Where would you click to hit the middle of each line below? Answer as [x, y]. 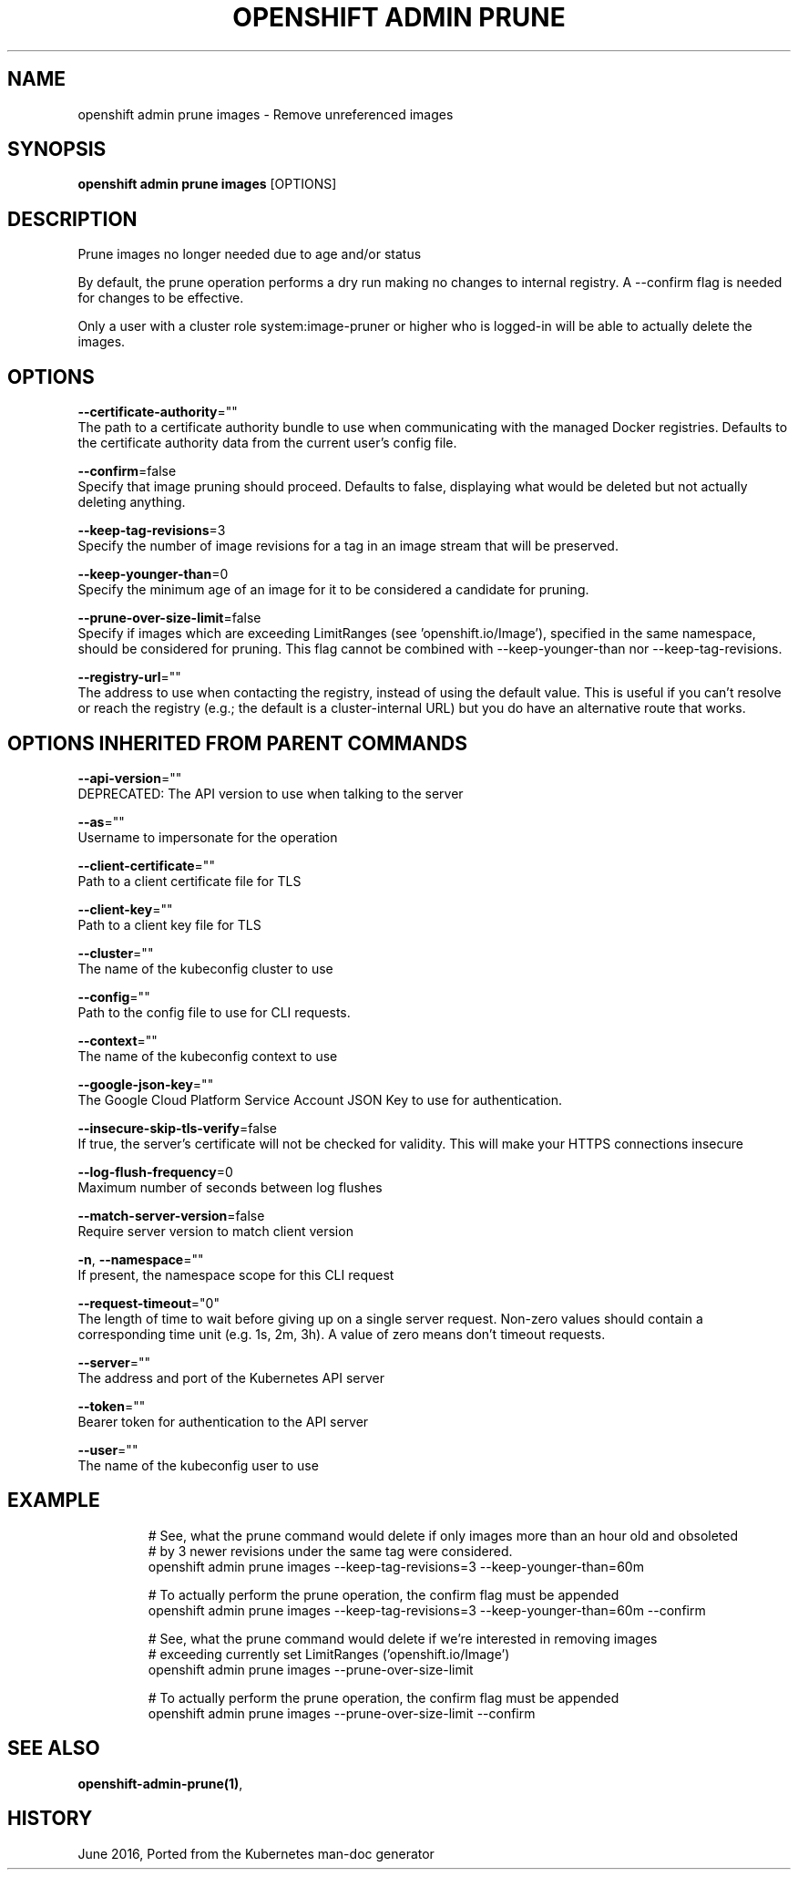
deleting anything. [132, 502]
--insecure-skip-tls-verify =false [177, 1128]
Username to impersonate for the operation [208, 837]
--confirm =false [127, 471]
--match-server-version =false [171, 1215]
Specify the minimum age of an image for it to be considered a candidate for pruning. [333, 590]
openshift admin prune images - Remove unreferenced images [266, 114]
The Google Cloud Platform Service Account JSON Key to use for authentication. [320, 1099]
